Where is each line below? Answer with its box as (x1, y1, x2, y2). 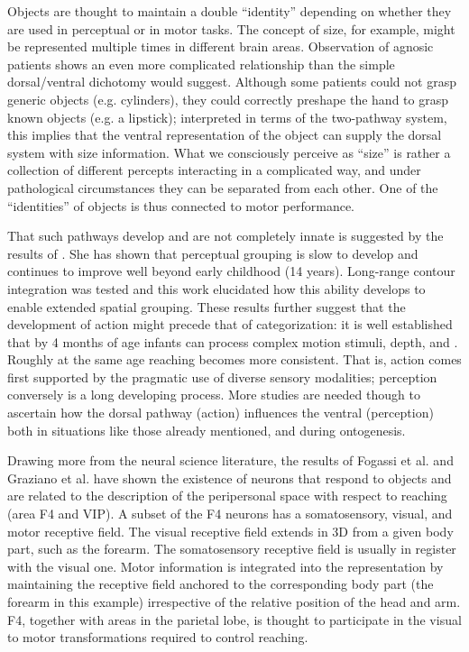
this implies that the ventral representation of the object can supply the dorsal (7, 125, 442, 144)
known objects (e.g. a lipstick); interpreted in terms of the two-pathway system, (7, 107, 447, 126)
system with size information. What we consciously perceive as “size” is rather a (7, 142, 451, 161)
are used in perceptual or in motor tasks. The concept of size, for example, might (7, 19, 455, 38)
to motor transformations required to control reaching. (7, 628, 308, 647)
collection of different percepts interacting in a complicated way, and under (7, 161, 421, 179)
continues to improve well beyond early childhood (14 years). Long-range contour (7, 262, 455, 280)
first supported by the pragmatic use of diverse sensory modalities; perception (7, 367, 437, 386)
